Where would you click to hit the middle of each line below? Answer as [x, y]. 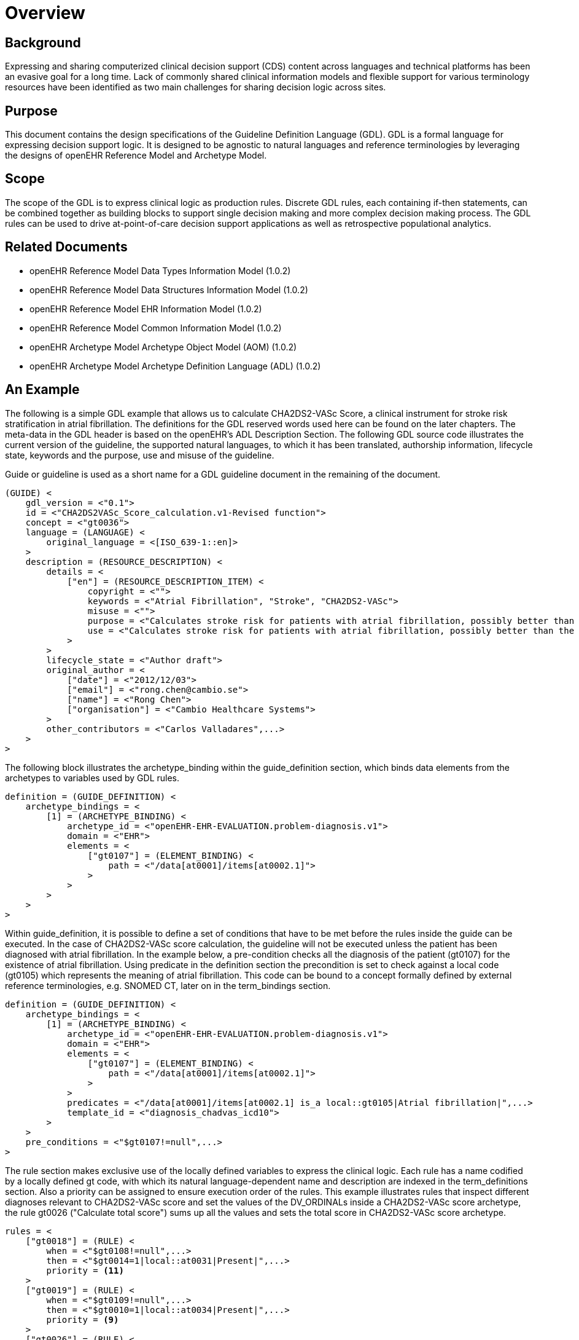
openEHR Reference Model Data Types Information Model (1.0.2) [160, 270]
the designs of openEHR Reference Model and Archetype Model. [136, 156]
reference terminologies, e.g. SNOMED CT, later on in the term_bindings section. [168, 985]
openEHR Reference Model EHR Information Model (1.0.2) [146, 309]
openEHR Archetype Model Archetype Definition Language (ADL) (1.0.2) [175, 366]
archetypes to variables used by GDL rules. [92, 778]
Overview [45, 13]
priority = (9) [83, 1319]
